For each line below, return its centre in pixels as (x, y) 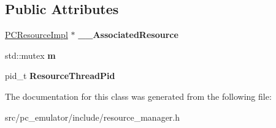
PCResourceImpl (36, 35)
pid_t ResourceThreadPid (60, 76)
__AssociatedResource (128, 35)
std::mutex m (30, 55)
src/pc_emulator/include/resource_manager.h (93, 117)
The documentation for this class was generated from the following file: (138, 96)
